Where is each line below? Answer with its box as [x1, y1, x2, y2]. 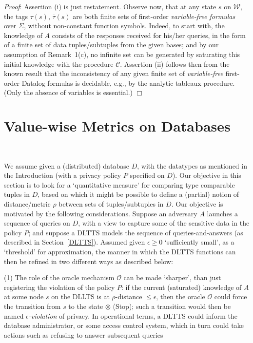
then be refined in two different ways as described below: [4, 256, 173, 266]
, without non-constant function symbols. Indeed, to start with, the [23, 20, 225, 31]
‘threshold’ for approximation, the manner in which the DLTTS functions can [4, 247, 236, 256]
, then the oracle [156, 291, 205, 302]
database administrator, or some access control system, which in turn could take [4, 320, 244, 330]
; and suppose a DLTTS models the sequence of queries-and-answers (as [28, 227, 243, 237]
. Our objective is [171, 199, 223, 209]
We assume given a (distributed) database [4, 160, 130, 171]
